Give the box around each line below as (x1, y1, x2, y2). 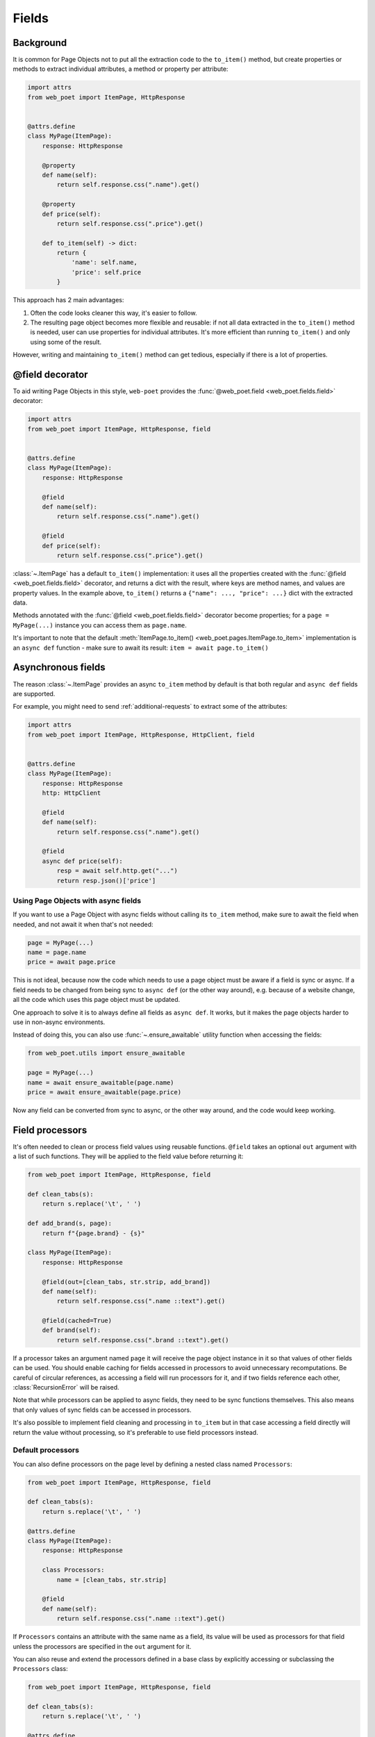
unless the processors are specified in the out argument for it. (12, 1642, 192, 1650)
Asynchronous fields (12, 661, 106, 673)
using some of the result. (30, 338, 102, 346)
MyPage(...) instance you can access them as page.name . (12, 620, 187, 629)
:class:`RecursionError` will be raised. (12, 1383, 119, 1392)
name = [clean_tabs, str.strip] (56, 1576, 167, 1583)
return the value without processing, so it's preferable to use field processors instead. (12, 1428, 258, 1436)
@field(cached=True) (42, 1317, 112, 1325)
